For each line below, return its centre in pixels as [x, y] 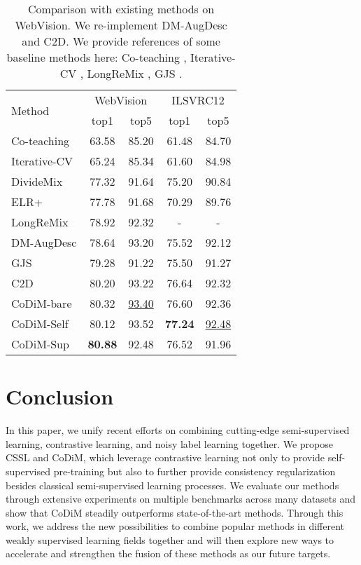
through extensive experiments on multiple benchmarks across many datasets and [181, 499]
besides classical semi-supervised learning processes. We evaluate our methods [172, 485]
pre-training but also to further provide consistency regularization [194, 471]
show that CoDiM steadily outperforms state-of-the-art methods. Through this [175, 512]
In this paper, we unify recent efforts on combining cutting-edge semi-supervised [178, 430]
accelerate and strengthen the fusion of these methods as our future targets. [168, 553]
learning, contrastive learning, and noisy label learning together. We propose [169, 443]
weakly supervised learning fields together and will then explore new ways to [170, 539]
